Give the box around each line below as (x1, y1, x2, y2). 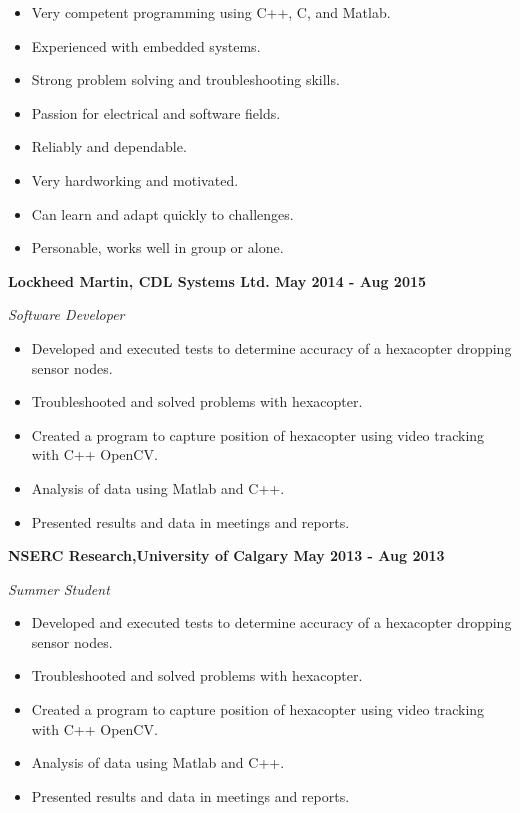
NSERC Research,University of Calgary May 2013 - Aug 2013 (8, 545, 445, 566)
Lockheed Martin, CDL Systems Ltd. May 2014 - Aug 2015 (8, 270, 427, 291)
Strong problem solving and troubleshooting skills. (31, 69, 340, 90)
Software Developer (8, 304, 125, 325)
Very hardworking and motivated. (31, 169, 239, 190)
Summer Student (8, 578, 110, 599)
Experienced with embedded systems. (31, 35, 261, 56)
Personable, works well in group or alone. (31, 237, 284, 258)
